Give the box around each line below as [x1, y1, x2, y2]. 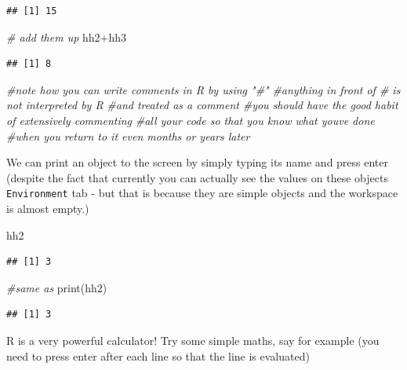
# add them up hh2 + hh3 [6, 28, 127, 45]
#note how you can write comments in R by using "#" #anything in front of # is [6, 81, 401, 97]
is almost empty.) [6, 200, 89, 216]
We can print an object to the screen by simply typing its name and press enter [6, 154, 389, 170]
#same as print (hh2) [6, 279, 107, 295]
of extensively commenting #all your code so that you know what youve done [6, 112, 375, 128]
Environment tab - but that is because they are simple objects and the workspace [6, 185, 398, 201]
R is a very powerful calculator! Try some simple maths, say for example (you [6, 332, 380, 348]
